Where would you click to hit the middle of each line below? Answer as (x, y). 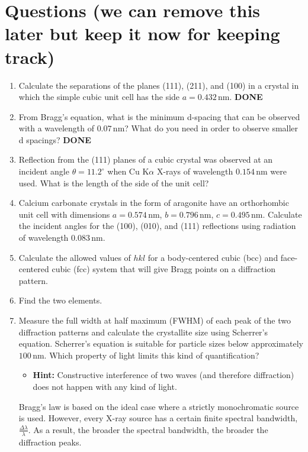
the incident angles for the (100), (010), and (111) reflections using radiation (157, 226)
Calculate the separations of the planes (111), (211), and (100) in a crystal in (159, 85)
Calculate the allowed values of (75, 257)
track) (30, 56)
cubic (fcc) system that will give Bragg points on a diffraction (164, 269)
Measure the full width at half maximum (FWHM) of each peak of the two (155, 320)
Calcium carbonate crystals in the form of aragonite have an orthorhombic (154, 203)
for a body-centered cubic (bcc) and (213, 257)
